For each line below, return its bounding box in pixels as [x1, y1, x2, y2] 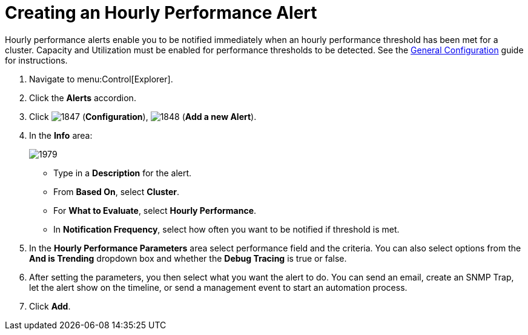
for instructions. [5, 55, 68, 65]
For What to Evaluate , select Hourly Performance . [53, 205, 257, 216]
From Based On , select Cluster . [53, 186, 180, 197]
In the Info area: [29, 130, 93, 141]
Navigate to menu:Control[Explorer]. [29, 73, 173, 84]
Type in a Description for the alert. [53, 167, 192, 178]
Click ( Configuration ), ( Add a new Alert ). [29, 111, 257, 122]
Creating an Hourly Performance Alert [5, 2, 317, 23]
